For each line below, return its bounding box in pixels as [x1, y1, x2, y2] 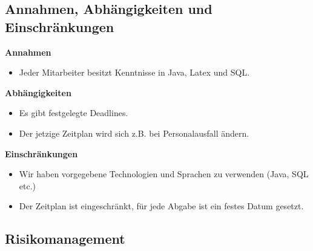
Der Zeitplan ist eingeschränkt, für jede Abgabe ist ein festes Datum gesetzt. [19, 200, 304, 212]
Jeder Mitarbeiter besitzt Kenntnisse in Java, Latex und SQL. [19, 66, 250, 79]
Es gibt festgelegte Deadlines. [19, 106, 128, 119]
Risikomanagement [5, 229, 125, 248]
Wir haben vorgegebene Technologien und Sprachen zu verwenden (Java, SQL [19, 168, 309, 180]
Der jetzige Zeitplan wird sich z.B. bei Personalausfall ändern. [19, 126, 249, 139]
